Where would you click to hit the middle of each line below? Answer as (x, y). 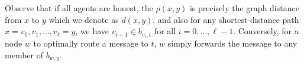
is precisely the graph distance (244, 8)
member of (24, 55)
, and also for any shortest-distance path (226, 19)
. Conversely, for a (266, 31)
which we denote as (84, 19)
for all (165, 31)
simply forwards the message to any (232, 43)
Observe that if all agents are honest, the (79, 8)
